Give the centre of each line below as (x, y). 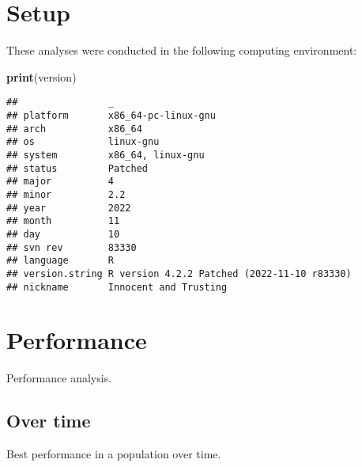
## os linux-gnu (83, 142)
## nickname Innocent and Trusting (117, 287)
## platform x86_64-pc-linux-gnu (111, 115)
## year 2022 (69, 208)
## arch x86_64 (74, 129)
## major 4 (60, 182)
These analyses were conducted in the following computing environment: (182, 50)
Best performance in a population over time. (114, 454)
